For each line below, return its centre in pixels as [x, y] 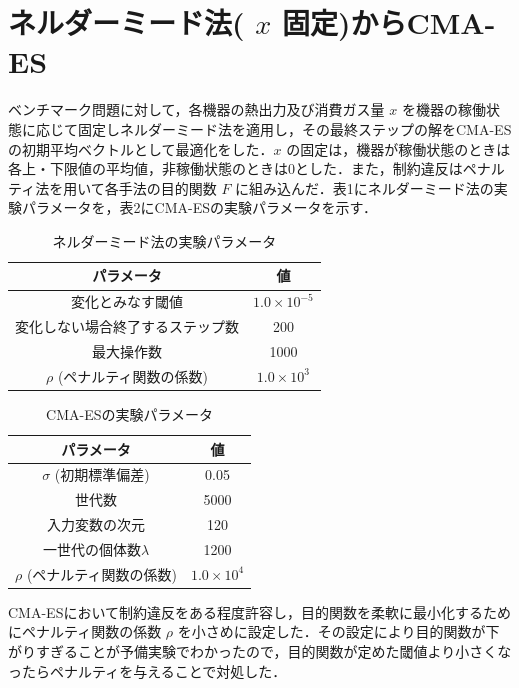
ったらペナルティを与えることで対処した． [147, 670]
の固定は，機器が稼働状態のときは [398, 148]
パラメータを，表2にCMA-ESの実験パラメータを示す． [199, 207]
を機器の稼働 [443, 109]
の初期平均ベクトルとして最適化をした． [141, 148]
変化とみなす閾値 [127, 301]
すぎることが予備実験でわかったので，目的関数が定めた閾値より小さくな [273, 651]
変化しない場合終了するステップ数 [127, 326]
